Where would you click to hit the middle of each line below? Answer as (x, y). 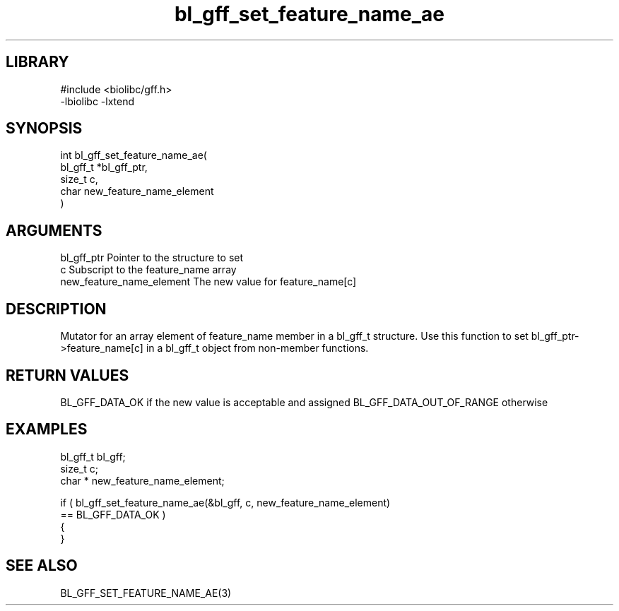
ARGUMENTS (54, 230)
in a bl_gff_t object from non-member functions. (257, 348)
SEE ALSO (42, 566)
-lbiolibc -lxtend (98, 101)
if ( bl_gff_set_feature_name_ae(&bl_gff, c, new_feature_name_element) (225, 502)
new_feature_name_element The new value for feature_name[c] (208, 282)
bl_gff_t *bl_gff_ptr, (104, 167)
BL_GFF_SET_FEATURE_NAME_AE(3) (146, 593)
